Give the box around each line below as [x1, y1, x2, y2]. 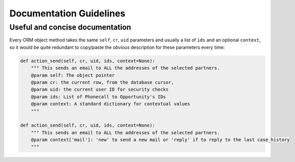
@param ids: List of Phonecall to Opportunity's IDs [31, 94, 166, 99]
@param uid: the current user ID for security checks [31, 87, 169, 92]
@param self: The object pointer [31, 72, 115, 78]
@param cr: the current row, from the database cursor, [31, 79, 174, 85]
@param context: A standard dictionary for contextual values [31, 101, 190, 107]
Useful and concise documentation [9, 23, 131, 32]
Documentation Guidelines [9, 8, 126, 19]
